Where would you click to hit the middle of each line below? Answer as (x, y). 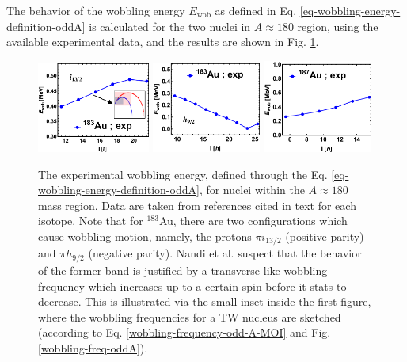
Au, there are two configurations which (253, 221)
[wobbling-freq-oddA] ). (93, 347)
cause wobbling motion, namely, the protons (145, 236)
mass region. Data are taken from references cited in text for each (197, 205)
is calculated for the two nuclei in (170, 26)
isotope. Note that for (91, 221)
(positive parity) (325, 236)
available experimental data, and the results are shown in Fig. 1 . (163, 42)
